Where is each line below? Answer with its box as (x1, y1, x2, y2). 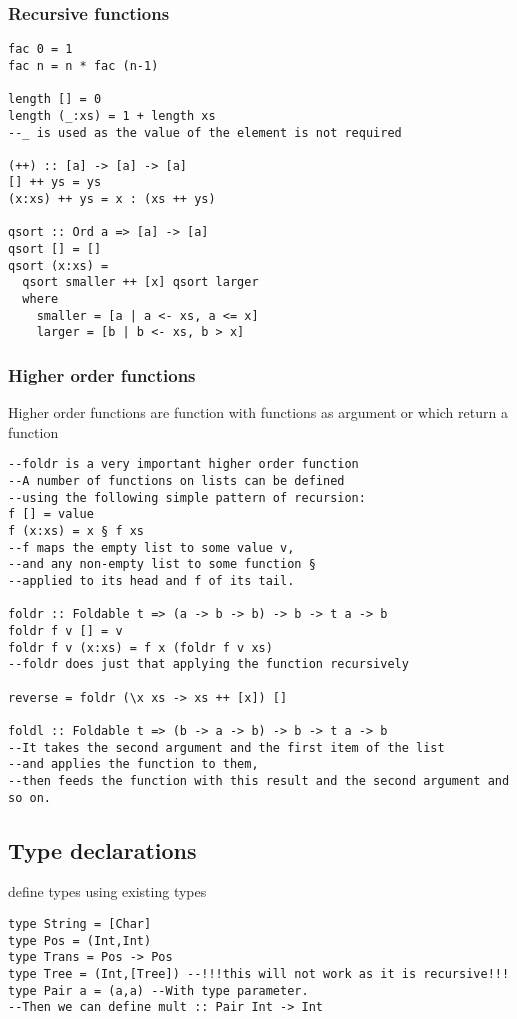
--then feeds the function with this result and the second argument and (8, 773, 510, 788)
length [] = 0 (8, 92, 102, 107)
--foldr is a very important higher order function (8, 457, 359, 472)
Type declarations (8, 834, 197, 865)
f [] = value (8, 507, 94, 522)
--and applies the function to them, (8, 757, 259, 772)
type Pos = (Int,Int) (8, 933, 152, 948)
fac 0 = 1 (8, 42, 73, 57)
